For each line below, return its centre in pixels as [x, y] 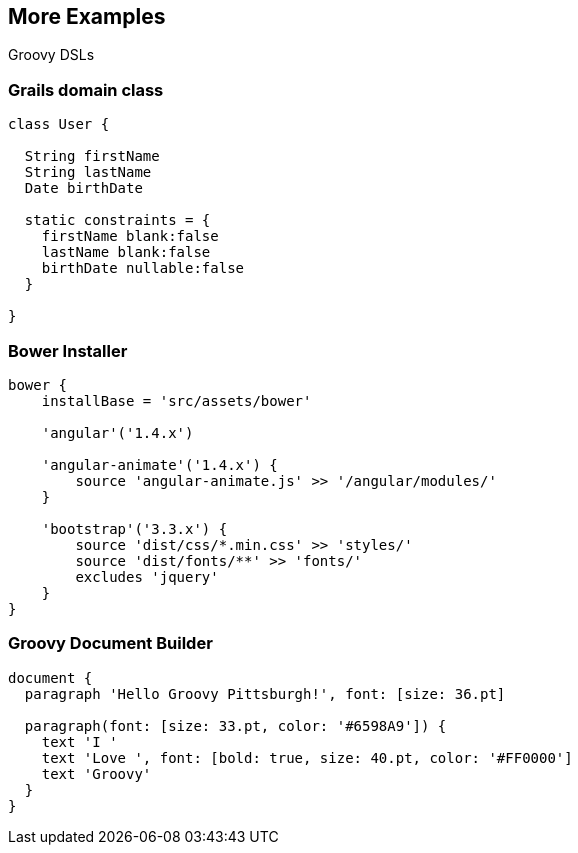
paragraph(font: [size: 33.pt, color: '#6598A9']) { [235, 725]
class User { [59, 124]
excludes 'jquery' [147, 576]
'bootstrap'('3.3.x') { [134, 528]
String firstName [92, 156]
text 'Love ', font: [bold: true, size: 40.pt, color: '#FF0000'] [307, 757]
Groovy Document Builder [110, 643]
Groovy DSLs [51, 55]
